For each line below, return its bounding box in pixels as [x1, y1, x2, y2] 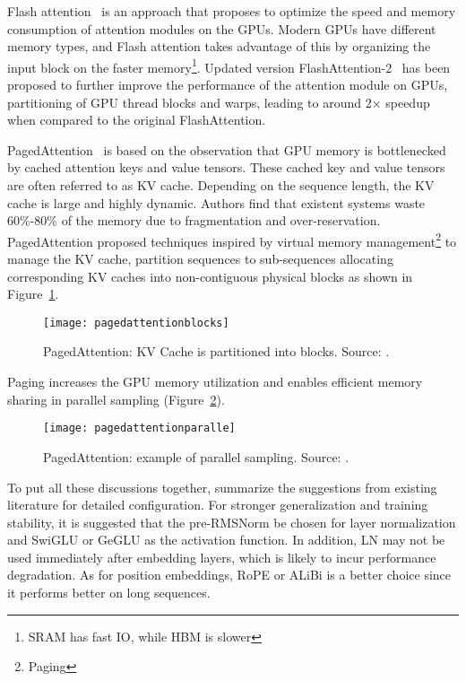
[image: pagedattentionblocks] [43, 316, 229, 329]
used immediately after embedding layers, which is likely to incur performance [7, 547, 436, 566]
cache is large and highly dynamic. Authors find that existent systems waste [7, 193, 426, 212]
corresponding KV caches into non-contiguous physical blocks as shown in [7, 266, 413, 285]
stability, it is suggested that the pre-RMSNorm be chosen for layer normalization [7, 512, 456, 531]
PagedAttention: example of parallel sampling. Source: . [43, 447, 349, 466]
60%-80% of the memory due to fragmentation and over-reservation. [7, 211, 381, 230]
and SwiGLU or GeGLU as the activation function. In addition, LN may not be [7, 530, 445, 549]
